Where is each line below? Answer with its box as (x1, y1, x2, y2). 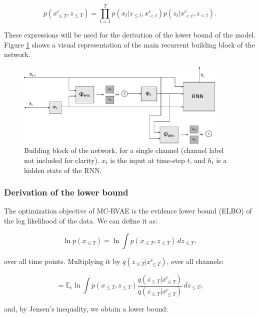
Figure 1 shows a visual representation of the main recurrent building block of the (4, 39, 255, 49)
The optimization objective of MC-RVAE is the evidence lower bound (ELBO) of (4, 205, 252, 216)
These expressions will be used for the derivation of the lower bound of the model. (4, 29, 255, 40)
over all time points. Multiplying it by (4, 255, 120, 266)
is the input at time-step (110, 154, 185, 165)
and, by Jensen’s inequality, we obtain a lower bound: (4, 303, 168, 314)
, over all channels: (166, 255, 224, 266)
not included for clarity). (24, 154, 99, 165)
